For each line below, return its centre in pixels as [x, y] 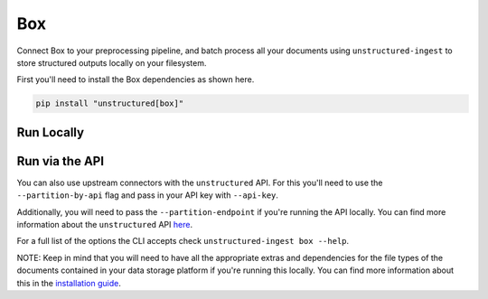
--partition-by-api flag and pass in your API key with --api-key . [148, 195]
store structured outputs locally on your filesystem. [112, 62]
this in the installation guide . [69, 283]
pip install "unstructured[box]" [110, 103]
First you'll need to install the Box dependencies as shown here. [136, 79]
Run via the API [60, 161]
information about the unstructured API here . [105, 224]
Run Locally [51, 132]
